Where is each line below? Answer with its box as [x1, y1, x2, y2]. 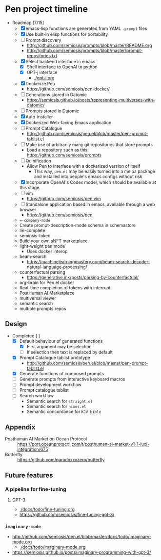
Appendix [5, 423, 36, 431]
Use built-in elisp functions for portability [25, 31, 108, 37]
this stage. [19, 185, 40, 191]
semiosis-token [19, 233, 51, 239]
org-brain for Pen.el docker [19, 280, 75, 285]
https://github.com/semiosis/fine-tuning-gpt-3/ [19, 511, 115, 517]
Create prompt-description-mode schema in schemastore [19, 222, 136, 229]
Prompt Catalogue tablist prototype [19, 355, 90, 361]
